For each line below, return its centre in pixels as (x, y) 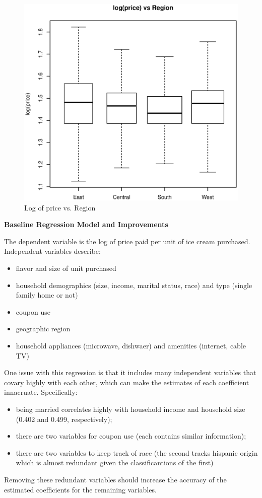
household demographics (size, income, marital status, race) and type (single (134, 285)
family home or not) (47, 295)
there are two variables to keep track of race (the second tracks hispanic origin (137, 452)
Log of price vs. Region (60, 207)
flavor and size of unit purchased (66, 268)
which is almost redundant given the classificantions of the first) (115, 463)
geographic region (43, 329)
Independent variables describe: (52, 251)
